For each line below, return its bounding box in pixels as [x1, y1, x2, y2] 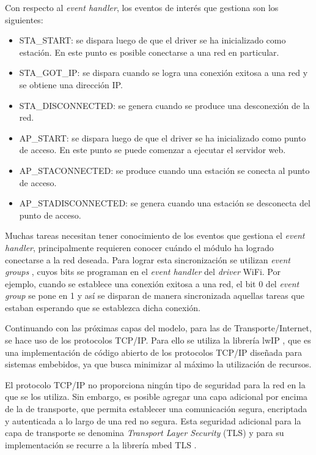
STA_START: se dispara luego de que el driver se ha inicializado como [19, 34, 286, 47]
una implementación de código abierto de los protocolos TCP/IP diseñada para [5, 345, 303, 358]
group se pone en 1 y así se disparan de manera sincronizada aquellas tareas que [5, 289, 304, 302]
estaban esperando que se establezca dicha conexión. [5, 301, 200, 314]
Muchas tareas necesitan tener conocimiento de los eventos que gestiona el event [5, 229, 305, 242]
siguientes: [5, 13, 43, 26]
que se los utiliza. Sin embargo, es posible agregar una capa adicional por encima [5, 390, 308, 403]
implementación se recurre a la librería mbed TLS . [5, 438, 197, 451]
